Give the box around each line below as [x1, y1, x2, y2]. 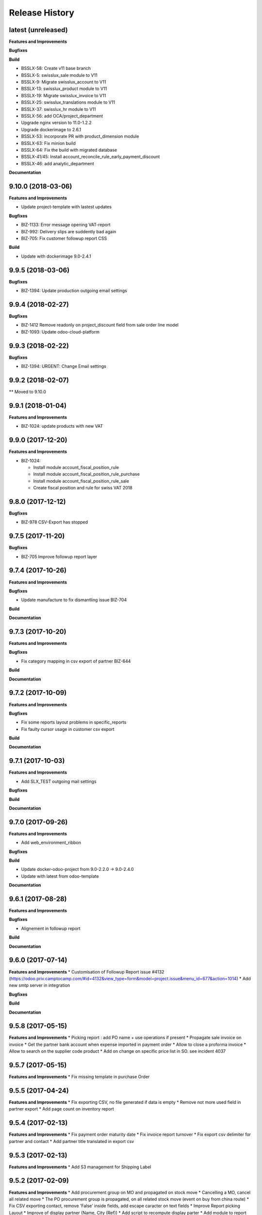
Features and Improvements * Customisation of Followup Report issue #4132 [9, 969, 164, 974]
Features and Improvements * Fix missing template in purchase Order [9, 1074, 150, 1080]
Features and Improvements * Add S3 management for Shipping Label [9, 1164, 151, 1170]
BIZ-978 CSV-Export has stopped [21, 519, 88, 525]
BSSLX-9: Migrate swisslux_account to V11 [21, 79, 106, 85]
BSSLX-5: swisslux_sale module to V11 [21, 72, 98, 78]
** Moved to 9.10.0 [9, 389, 46, 395]
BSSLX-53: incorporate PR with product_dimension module [21, 134, 139, 139]
